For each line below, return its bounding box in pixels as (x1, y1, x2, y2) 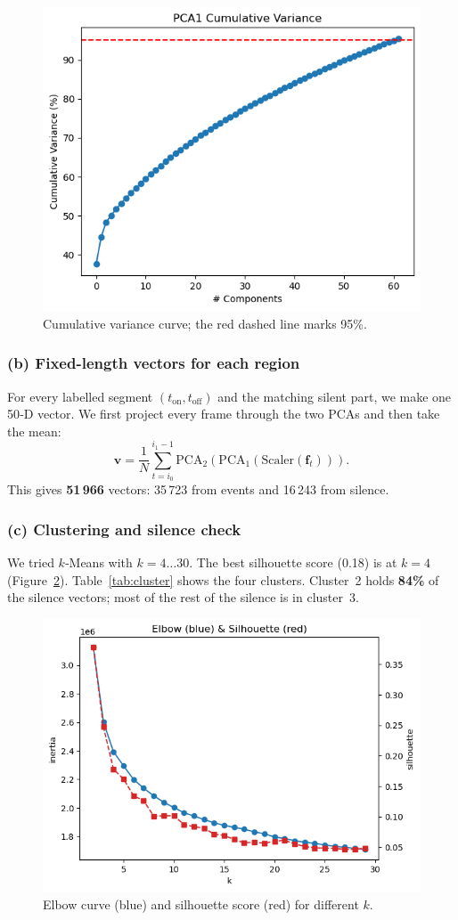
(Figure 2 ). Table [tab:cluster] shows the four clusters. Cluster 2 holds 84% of (7, 570, 439, 589)
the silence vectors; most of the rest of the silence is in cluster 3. (7, 588, 359, 607)
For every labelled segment (7, 387, 153, 405)
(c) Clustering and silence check (7, 517, 241, 540)
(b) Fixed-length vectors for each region (7, 352, 300, 374)
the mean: (7, 421, 61, 440)
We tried (7, 553, 54, 572)
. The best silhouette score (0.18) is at (189, 553, 397, 572)
